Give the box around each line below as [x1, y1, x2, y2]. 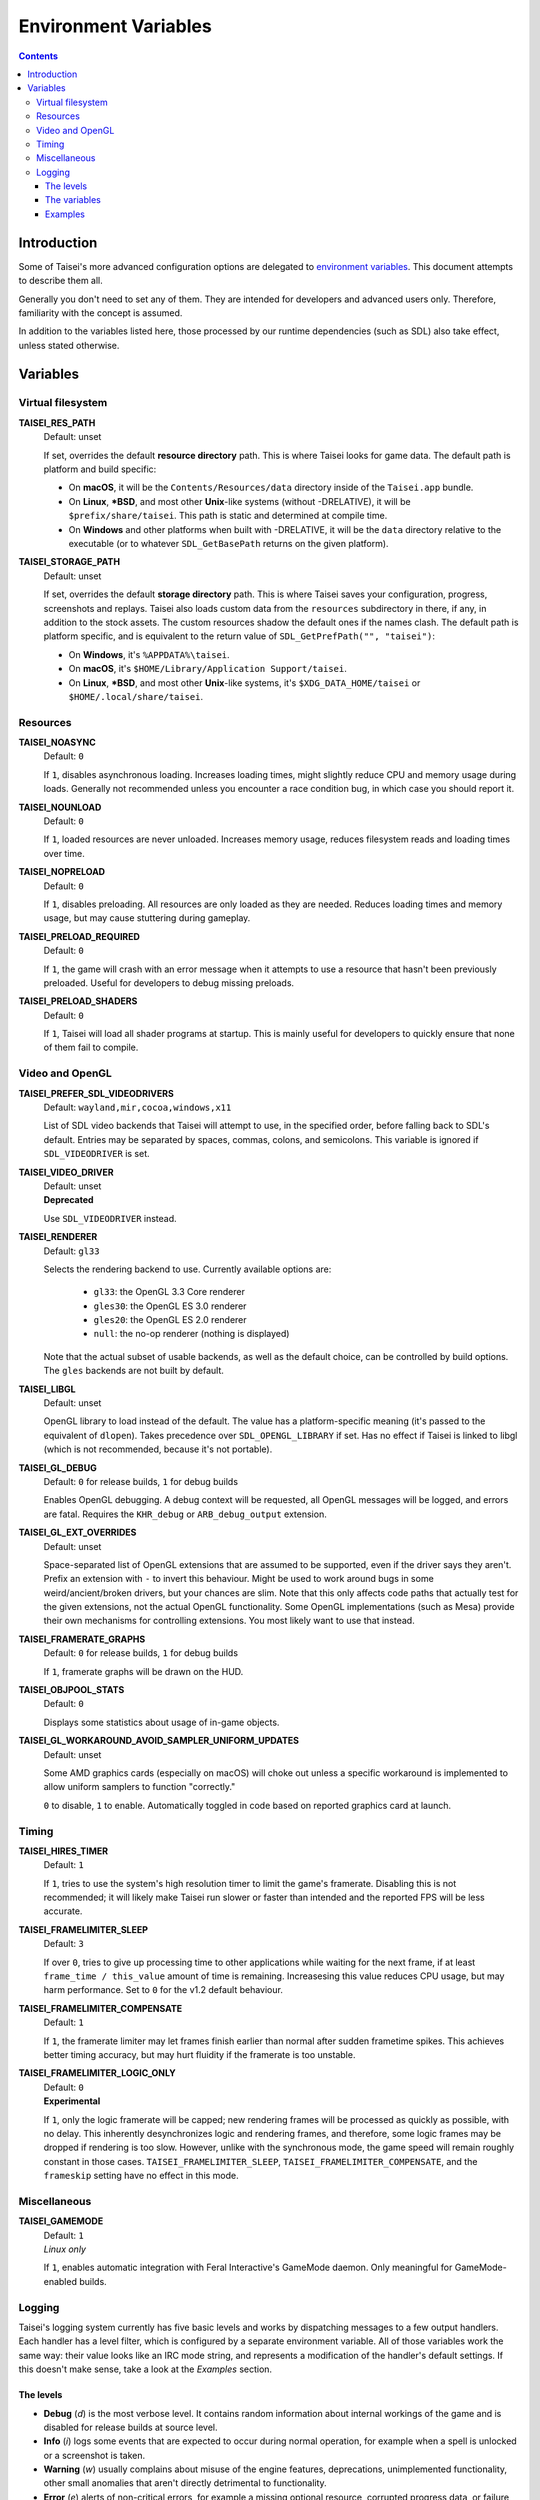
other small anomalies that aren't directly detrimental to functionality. [43, 2477, 327, 2489]
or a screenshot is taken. [43, 2449, 146, 2461]
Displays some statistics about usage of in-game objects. [43, 1716, 280, 1728]
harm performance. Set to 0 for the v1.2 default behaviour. [43, 1984, 284, 1996]
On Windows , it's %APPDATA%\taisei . [68, 648, 230, 660]
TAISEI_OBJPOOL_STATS [18, 1684, 125, 1696]
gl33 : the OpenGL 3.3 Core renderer [93, 1286, 245, 1298]
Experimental [43, 2095, 101, 2107]
